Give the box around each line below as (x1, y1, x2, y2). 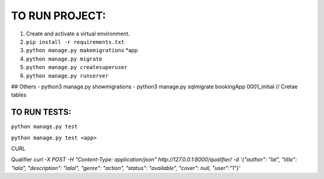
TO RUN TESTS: (11, 107, 71, 117)
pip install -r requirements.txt (26, 38, 125, 45)
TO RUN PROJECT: (11, 9, 106, 22)
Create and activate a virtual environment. (26, 30, 130, 37)
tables (11, 91, 27, 99)
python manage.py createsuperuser (26, 64, 128, 71)
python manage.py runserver (26, 72, 109, 79)
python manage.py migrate (26, 55, 103, 62)
